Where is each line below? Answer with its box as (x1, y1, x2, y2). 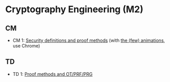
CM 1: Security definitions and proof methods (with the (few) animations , (12, 37, 165, 43)
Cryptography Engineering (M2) (5, 4, 144, 15)
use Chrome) (12, 43, 40, 49)
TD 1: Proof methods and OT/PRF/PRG (12, 71, 93, 77)
